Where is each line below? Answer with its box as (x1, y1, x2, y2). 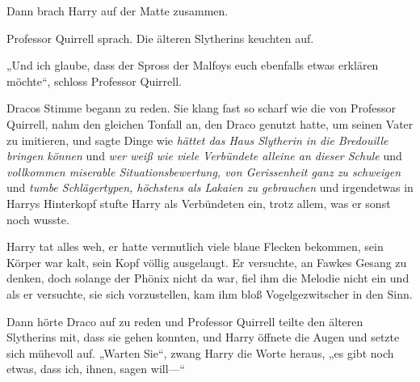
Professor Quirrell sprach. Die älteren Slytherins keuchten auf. (6, 29, 314, 46)
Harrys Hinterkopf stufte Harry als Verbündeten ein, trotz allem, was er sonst (6, 194, 391, 211)
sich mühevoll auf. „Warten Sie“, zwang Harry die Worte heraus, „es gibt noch (6, 344, 394, 361)
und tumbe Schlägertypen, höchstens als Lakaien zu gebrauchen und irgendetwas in (6, 179, 414, 196)
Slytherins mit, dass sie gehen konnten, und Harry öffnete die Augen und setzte (6, 329, 400, 346)
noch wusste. (6, 210, 69, 227)
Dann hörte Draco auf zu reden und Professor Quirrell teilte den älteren (6, 312, 363, 329)
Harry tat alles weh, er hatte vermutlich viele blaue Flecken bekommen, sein (6, 238, 384, 255)
